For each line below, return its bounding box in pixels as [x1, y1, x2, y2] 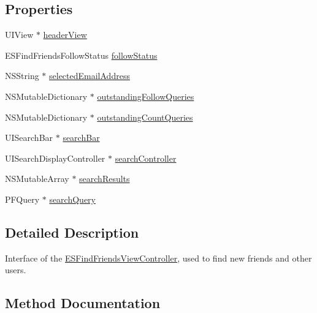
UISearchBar [5, 131, 53, 144]
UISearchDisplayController [5, 151, 105, 164]
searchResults [79, 172, 130, 185]
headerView [43, 28, 87, 41]
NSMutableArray [5, 172, 69, 185]
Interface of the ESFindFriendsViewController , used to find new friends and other [5, 251, 312, 264]
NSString [5, 69, 39, 82]
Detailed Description [5, 222, 139, 241]
